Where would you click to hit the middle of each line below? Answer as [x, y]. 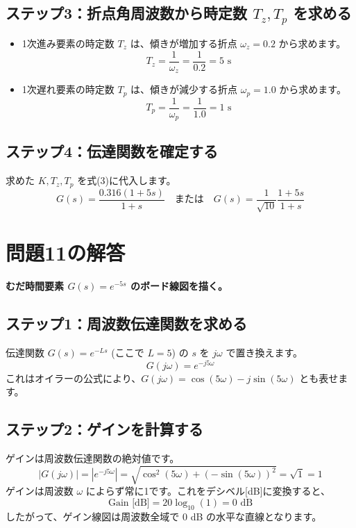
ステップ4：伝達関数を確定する [112, 151]
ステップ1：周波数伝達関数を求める [127, 323]
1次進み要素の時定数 [68, 43]
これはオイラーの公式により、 [74, 378]
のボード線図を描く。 [179, 286]
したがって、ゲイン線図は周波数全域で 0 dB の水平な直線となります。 [164, 516]
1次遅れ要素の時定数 [68, 89]
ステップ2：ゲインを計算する [104, 429]
